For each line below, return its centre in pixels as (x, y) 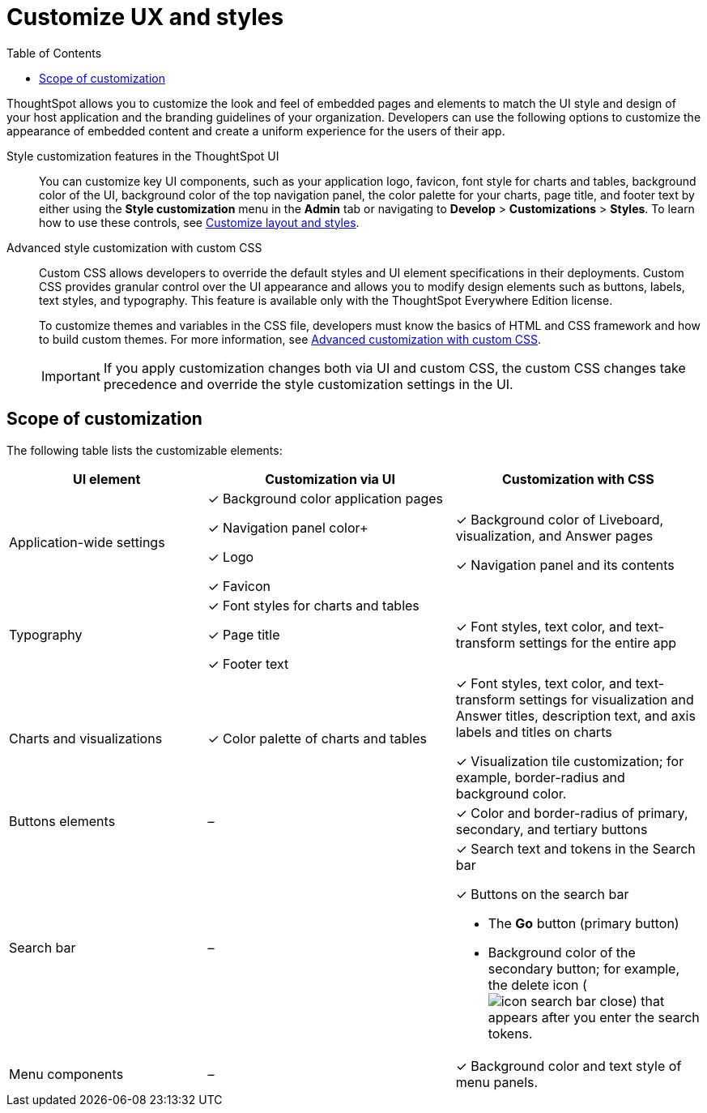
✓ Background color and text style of (569, 1066)
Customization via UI (330, 479)
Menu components (66, 1074)
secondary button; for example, (584, 968)
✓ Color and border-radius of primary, (572, 813)
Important (71, 376)
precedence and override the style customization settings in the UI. (308, 384)
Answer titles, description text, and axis (575, 715)
